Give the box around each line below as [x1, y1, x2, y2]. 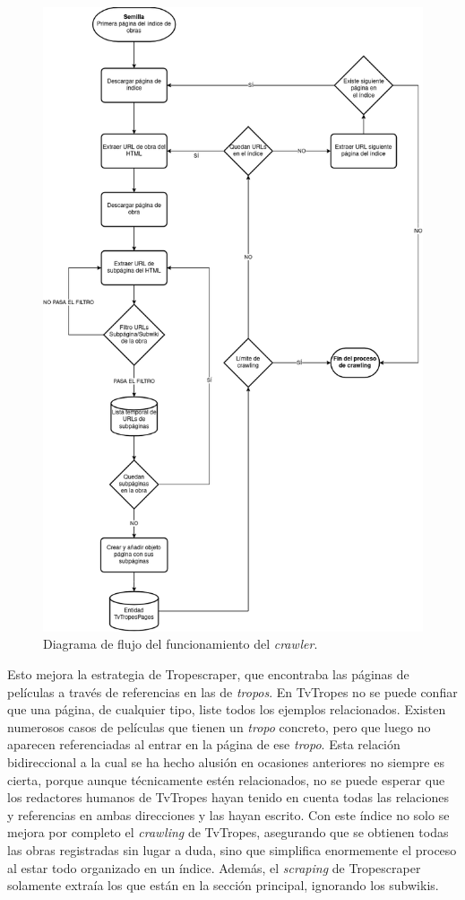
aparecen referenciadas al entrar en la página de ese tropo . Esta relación [7, 735, 400, 754]
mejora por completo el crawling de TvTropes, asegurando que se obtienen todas [7, 823, 449, 842]
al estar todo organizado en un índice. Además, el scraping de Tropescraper [7, 858, 421, 877]
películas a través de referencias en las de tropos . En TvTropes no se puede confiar [7, 682, 458, 701]
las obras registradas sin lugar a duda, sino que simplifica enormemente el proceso [7, 840, 457, 859]
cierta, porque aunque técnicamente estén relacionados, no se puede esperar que [7, 770, 445, 789]
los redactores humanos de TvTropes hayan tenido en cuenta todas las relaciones [7, 788, 449, 807]
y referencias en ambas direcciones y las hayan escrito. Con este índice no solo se [7, 805, 450, 824]
